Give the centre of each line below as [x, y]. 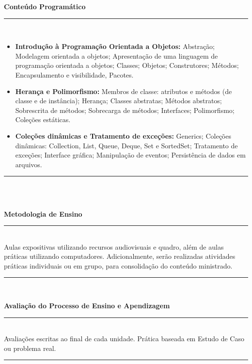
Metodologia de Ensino [43, 214]
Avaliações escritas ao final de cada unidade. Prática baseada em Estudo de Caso [124, 339]
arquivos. [29, 164]
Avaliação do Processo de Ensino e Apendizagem [87, 306]
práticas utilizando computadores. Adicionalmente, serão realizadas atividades [120, 256]
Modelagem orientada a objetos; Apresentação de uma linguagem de [117, 55]
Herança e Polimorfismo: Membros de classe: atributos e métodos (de [124, 91]
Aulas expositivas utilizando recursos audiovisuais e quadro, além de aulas [114, 246]
